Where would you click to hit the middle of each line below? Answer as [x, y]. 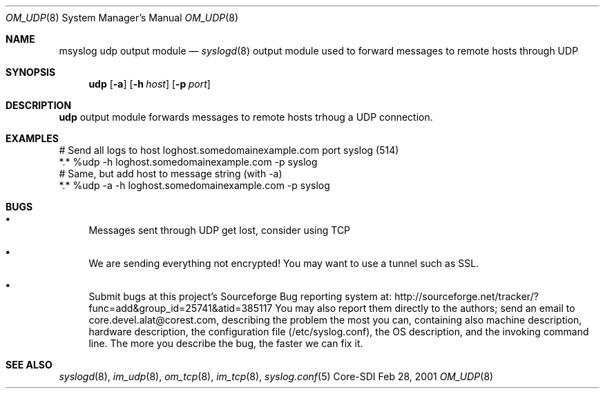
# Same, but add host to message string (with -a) [171, 174]
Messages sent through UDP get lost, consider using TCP [220, 230]
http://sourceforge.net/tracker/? [467, 296]
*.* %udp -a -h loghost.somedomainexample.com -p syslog [194, 185]
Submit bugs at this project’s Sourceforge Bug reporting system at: [240, 296]
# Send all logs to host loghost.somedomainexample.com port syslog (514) [229, 150]
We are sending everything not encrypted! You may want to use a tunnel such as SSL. [284, 263]
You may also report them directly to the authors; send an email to [425, 308]
